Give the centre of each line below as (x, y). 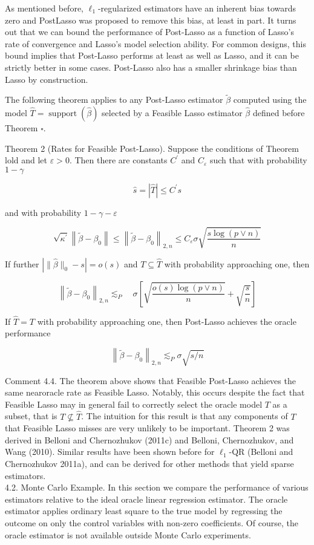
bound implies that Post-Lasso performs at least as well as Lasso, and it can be (152, 55)
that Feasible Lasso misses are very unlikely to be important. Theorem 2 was (147, 428)
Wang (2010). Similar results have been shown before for (110, 452)
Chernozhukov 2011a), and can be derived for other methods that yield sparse (149, 463)
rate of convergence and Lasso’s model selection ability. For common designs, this (156, 43)
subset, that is (31, 416)
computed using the (270, 100)
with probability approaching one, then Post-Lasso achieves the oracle (167, 321)
